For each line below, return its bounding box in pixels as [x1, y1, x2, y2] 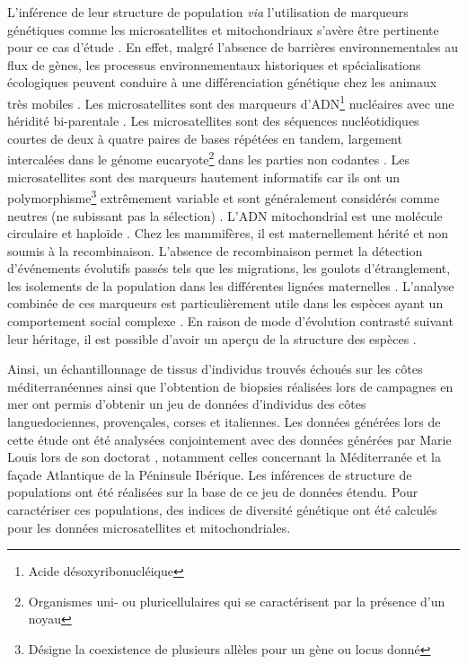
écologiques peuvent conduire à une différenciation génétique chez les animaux [7, 73, 437, 92]
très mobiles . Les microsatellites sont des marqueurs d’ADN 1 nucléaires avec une [7, 91, 454, 112]
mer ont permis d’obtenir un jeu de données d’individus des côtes [7, 394, 366, 413]
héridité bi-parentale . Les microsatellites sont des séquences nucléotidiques [7, 111, 419, 130]
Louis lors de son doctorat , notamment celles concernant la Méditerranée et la [7, 447, 441, 466]
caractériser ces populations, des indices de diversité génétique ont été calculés [7, 500, 437, 518]
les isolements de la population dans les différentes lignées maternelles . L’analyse [7, 276, 454, 295]
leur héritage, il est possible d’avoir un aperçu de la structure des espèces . [7, 329, 417, 348]
